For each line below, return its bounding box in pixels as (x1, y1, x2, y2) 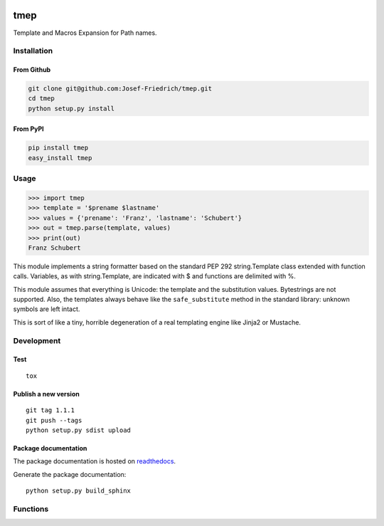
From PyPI (13, 125, 44, 133)
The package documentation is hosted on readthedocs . (13, 457, 176, 465)
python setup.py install (28, 104, 115, 112)
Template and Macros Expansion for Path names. (13, 28, 157, 37)
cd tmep (28, 95, 55, 102)
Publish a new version (13, 389, 80, 398)
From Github (13, 65, 51, 74)
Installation (13, 46, 53, 56)
